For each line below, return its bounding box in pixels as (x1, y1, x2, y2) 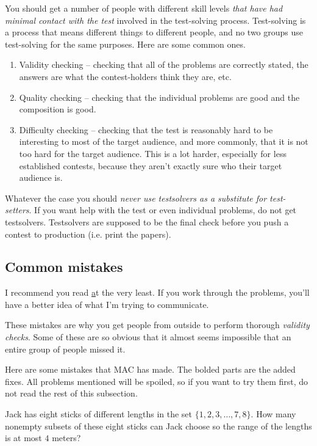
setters (5, 203, 29, 216)
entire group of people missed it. (5, 342, 126, 355)
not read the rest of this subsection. (5, 387, 138, 400)
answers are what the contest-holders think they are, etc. (19, 70, 232, 82)
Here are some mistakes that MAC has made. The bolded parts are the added (5, 363, 296, 376)
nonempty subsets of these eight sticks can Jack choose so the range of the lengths (5, 419, 312, 432)
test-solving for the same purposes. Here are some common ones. (5, 37, 246, 50)
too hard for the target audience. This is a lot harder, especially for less (19, 147, 287, 159)
